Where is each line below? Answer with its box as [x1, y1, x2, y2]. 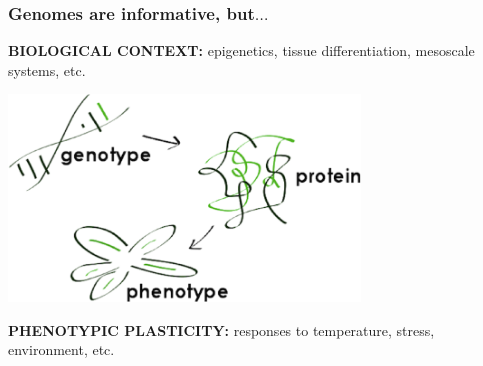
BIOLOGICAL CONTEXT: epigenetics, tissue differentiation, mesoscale [8, 40, 475, 61]
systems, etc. [8, 59, 86, 80]
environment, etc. [8, 339, 115, 360]
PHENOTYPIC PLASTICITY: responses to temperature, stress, [8, 319, 435, 340]
